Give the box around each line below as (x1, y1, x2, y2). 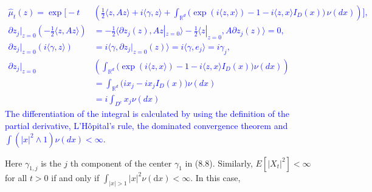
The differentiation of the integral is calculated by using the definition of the (5, 107, 290, 120)
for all (5, 171, 27, 184)
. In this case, (190, 171, 241, 184)
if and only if (51, 171, 100, 184)
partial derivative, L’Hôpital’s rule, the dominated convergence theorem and (5, 119, 288, 131)
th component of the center (70, 156, 172, 169)
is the (41, 156, 61, 169)
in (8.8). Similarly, (185, 156, 253, 169)
